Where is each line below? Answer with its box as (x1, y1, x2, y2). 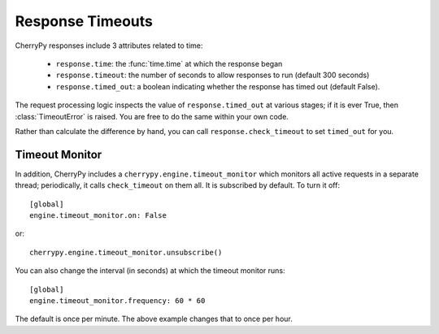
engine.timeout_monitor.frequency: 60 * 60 (29, 296, 206, 305)
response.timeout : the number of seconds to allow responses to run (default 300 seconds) (55, 70, 370, 80)
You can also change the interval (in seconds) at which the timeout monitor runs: (15, 266, 285, 275)
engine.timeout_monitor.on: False (29, 210, 167, 219)
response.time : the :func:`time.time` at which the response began (55, 59, 283, 68)
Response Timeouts (15, 12, 154, 30)
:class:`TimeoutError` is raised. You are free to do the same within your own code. (15, 111, 289, 121)
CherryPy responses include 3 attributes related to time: (15, 41, 203, 50)
